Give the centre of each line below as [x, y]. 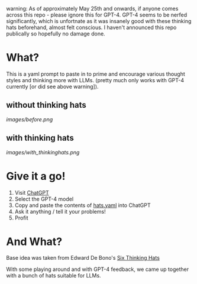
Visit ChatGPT [32, 192]
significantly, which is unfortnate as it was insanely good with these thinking [99, 21]
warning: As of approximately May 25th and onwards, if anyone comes [92, 9]
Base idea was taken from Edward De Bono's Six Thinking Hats [83, 258]
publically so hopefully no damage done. [56, 34]
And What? [34, 241]
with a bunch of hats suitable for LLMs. [54, 276]
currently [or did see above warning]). [52, 86]
